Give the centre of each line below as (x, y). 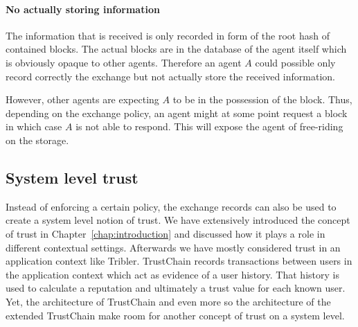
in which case (34, 126)
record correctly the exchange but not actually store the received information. (170, 76)
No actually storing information (83, 9)
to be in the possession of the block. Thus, (262, 99)
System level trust (72, 177)
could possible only (295, 62)
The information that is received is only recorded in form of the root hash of (168, 35)
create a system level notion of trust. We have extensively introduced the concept (178, 220)
